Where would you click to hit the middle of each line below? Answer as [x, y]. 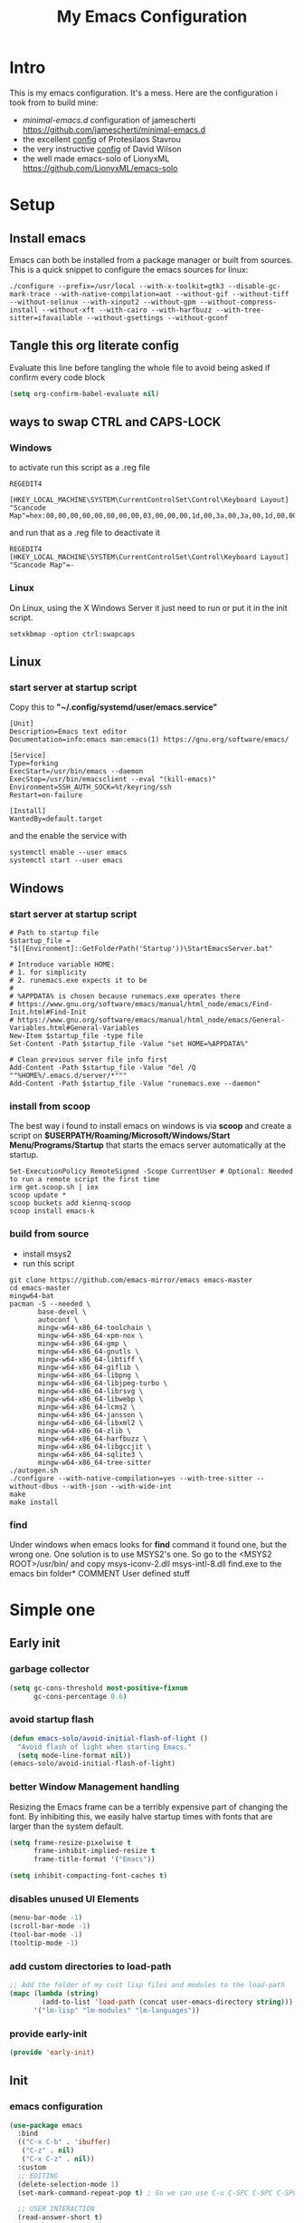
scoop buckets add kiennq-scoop [70, 1203]
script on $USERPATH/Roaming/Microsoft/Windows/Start [120, 1136]
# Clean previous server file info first [89, 1059]
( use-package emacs [46, 2125]
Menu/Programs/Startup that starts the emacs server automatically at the [148, 1145]
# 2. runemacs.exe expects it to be [78, 980]
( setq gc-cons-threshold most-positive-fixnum [99, 1688]
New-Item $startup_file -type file [76, 1035]
